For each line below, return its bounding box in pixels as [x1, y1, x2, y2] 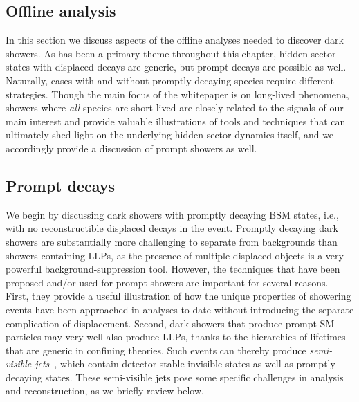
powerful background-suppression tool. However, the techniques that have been [6, 262, 340, 276]
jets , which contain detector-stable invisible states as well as [35, 356, 293, 371]
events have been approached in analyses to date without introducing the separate [6, 302, 354, 316]
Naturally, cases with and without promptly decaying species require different [6, 73, 334, 87]
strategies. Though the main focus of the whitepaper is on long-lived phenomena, [6, 86, 349, 101]
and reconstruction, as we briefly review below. [6, 383, 204, 398]
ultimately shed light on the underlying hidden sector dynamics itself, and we [6, 127, 334, 142]
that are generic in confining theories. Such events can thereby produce [6, 342, 306, 357]
